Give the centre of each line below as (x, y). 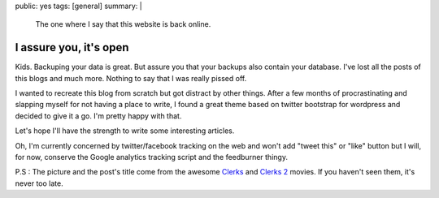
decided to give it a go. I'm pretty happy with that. (98, 116)
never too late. (39, 183)
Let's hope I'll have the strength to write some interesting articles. (125, 131)
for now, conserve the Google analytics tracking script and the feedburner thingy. (152, 157)
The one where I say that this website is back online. (123, 24)
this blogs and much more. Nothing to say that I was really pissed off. (131, 78)
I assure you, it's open (72, 47)
